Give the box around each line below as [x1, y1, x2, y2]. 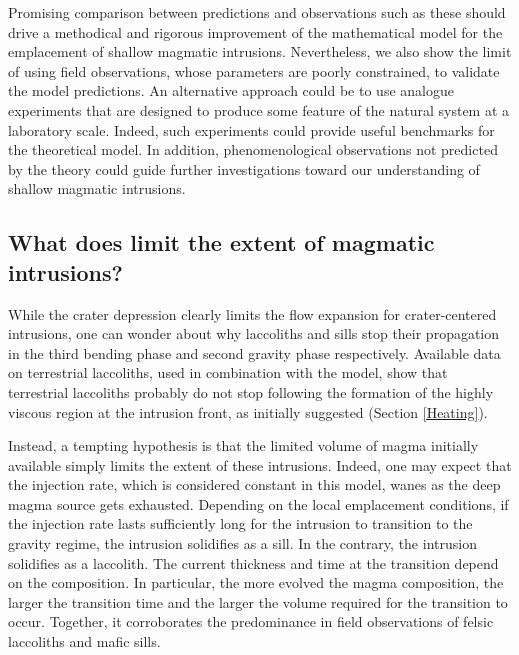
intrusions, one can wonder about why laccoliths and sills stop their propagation [8, 323, 500, 344]
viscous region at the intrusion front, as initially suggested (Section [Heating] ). [8, 401, 488, 422]
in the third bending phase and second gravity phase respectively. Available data [8, 342, 501, 363]
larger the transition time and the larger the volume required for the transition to [8, 591, 508, 612]
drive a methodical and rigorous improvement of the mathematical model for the [8, 21, 503, 42]
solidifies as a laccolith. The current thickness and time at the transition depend [8, 552, 499, 573]
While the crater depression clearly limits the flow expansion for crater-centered [8, 303, 497, 324]
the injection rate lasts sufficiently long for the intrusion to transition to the [8, 513, 473, 534]
